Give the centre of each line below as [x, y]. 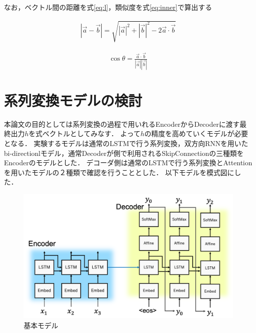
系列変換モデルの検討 [73, 100]
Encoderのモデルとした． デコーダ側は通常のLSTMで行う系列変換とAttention [128, 163]
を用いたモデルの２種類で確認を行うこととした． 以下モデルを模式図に [119, 172]
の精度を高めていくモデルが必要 [196, 133]
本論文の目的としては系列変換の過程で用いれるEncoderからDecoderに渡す [122, 124]
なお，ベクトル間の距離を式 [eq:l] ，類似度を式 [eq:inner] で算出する [108, 7]
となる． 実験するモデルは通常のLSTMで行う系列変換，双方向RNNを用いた [126, 143]
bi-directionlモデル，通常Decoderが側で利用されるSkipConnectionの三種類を [124, 153]
